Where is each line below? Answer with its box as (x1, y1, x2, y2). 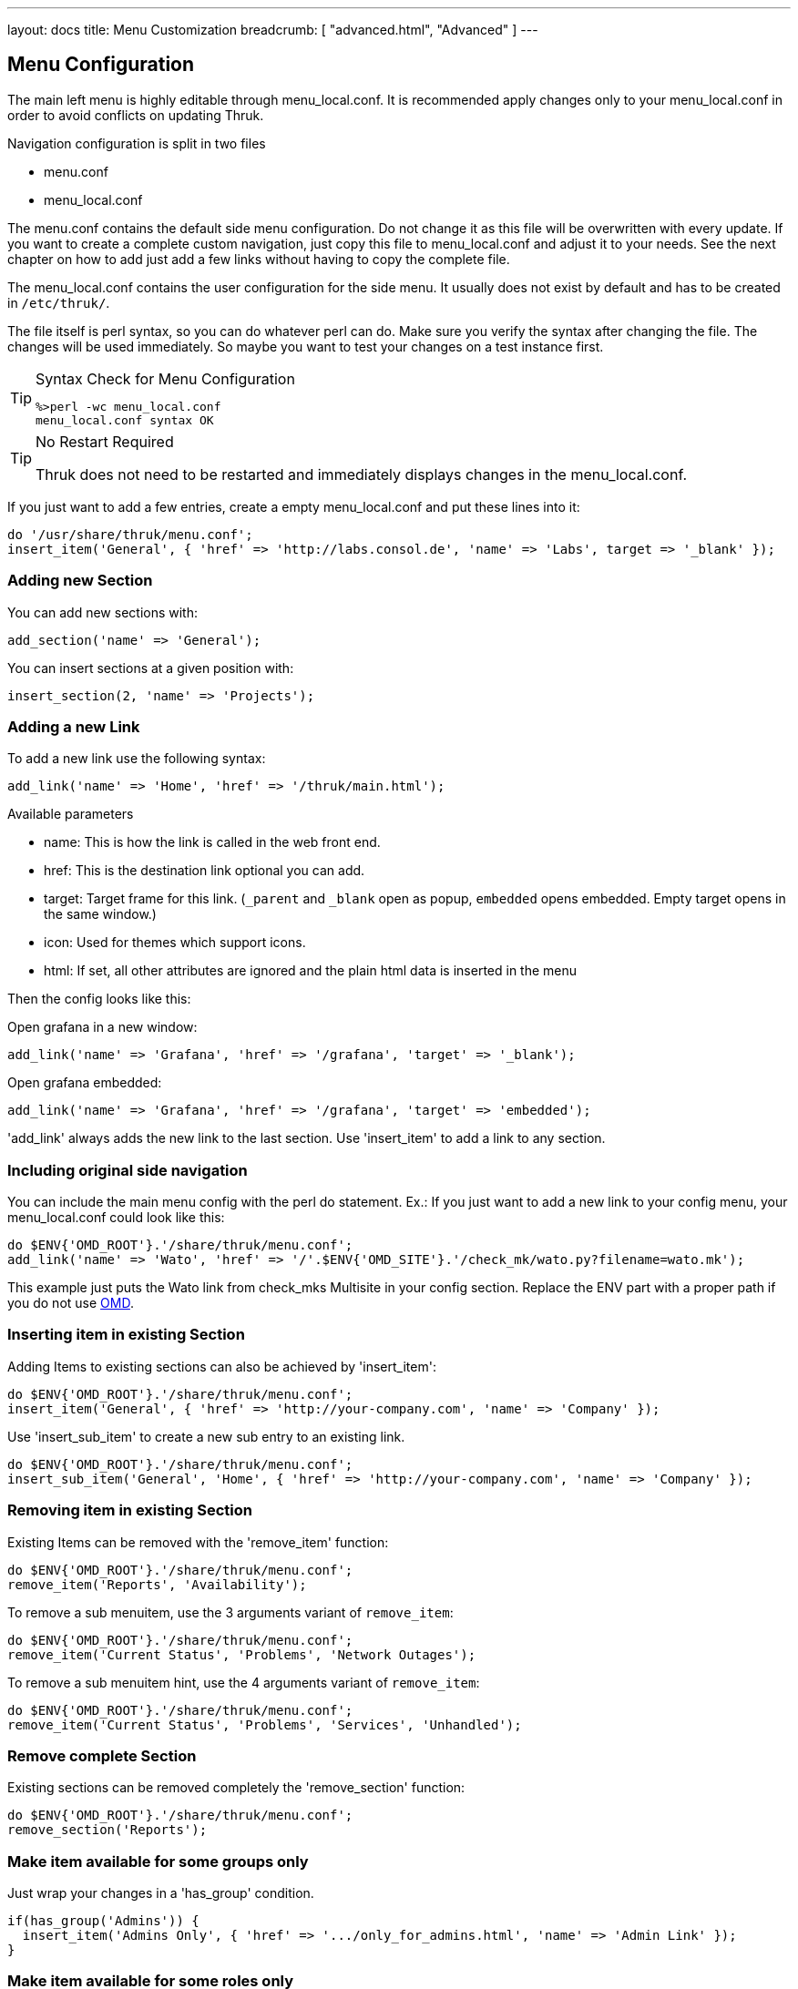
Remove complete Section (7, 1746, 197, 1765)
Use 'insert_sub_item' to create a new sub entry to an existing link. (7, 1428, 405, 1444)
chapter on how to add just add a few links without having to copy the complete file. (7, 250, 510, 267)
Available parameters (7, 806, 134, 822)
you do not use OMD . (7, 1295, 134, 1311)
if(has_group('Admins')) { (7, 1913, 199, 1929)
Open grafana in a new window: (7, 1019, 198, 1035)
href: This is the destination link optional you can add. (44, 862, 365, 879)
